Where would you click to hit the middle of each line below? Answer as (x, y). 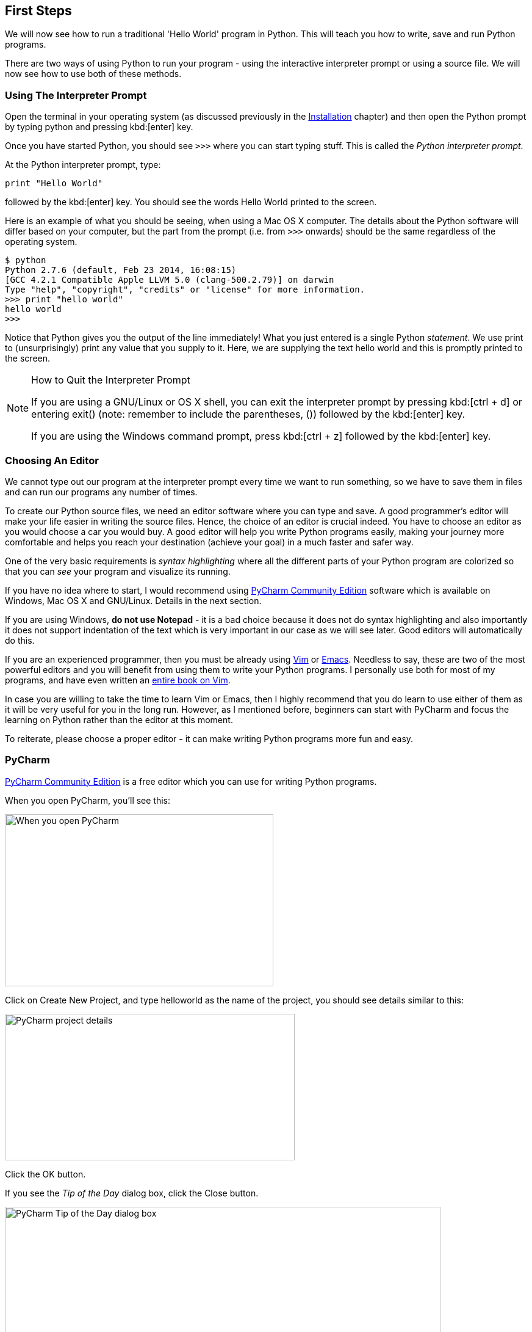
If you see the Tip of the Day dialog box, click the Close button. (132, 1193)
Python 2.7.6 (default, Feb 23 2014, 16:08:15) (121, 270)
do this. (20, 640)
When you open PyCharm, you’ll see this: (88, 800)
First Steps (38, 11)
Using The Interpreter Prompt (76, 95)
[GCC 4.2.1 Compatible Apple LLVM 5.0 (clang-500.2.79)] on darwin (170, 280)
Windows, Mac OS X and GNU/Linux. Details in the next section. (133, 600)
